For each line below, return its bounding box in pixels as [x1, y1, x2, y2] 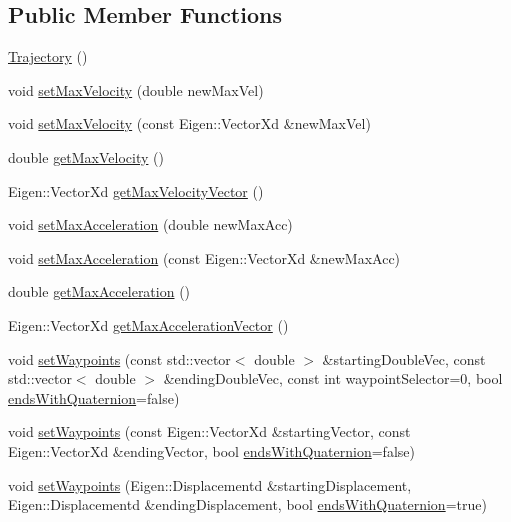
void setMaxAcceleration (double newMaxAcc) [8, 214, 293, 235]
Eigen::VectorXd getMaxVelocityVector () [8, 180, 264, 201]
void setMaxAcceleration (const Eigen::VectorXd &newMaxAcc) [8, 247, 401, 268]
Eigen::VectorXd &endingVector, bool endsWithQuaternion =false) [8, 440, 415, 461]
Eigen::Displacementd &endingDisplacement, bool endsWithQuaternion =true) [8, 494, 487, 515]
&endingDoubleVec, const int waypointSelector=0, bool [163, 368, 503, 389]
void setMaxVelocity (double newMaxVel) [8, 79, 264, 100]
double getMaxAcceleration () [8, 281, 191, 302]
